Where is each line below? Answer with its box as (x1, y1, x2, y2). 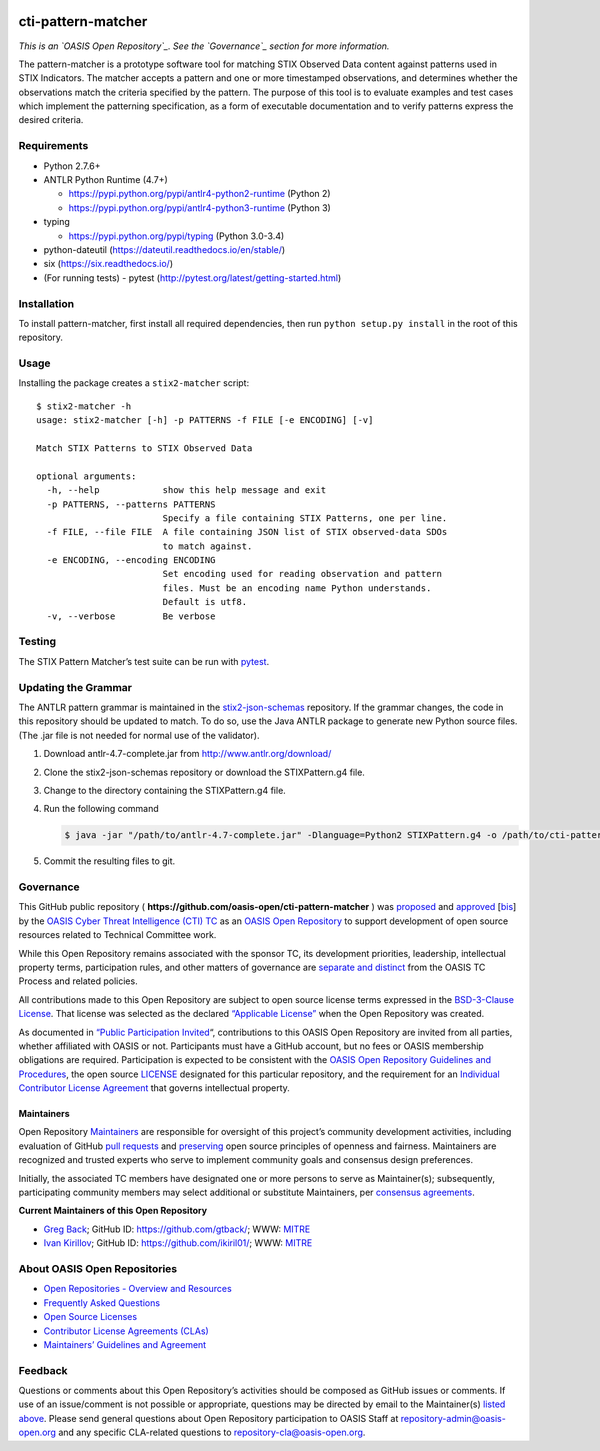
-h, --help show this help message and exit (46, 485, 327, 496)
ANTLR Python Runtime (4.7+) (43, 174, 169, 185)
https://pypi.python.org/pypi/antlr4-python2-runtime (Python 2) (68, 188, 331, 200)
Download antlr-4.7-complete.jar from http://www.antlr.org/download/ (43, 748, 332, 760)
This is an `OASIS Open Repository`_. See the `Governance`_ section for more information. (18, 40, 390, 52)
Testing (18, 635, 57, 649)
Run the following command (43, 803, 159, 815)
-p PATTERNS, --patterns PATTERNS (46, 498, 216, 510)
